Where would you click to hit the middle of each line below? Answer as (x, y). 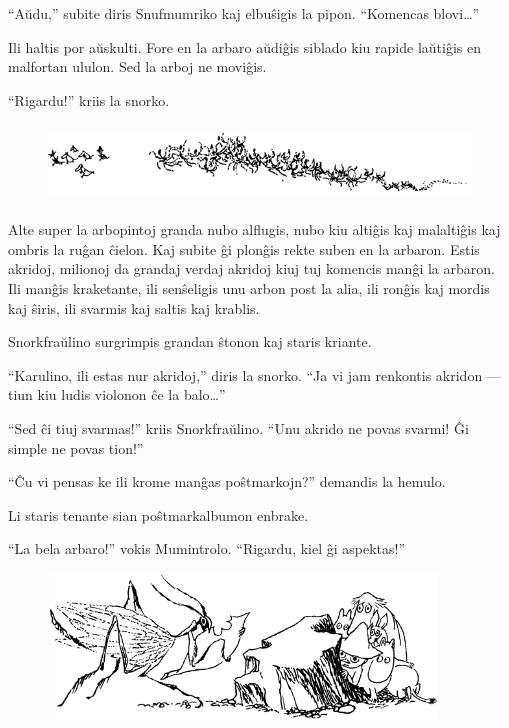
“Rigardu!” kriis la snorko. (89, 99)
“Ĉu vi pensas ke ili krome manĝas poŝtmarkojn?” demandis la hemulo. (227, 481)
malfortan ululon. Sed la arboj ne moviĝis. (137, 66)
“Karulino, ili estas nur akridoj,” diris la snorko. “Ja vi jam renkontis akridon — (254, 374)
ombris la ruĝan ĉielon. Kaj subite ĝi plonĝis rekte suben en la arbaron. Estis (244, 248)
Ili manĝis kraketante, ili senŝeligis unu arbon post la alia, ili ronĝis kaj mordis (249, 288)
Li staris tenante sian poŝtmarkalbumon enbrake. (158, 514)
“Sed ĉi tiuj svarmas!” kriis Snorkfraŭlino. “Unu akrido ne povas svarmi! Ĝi (238, 428)
